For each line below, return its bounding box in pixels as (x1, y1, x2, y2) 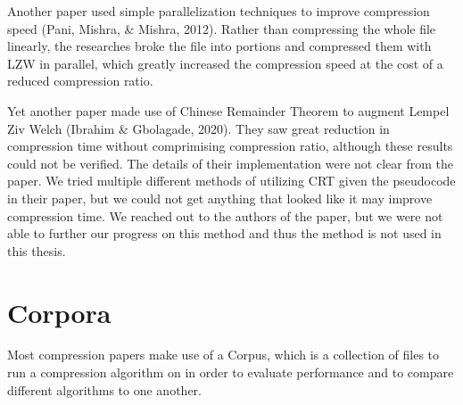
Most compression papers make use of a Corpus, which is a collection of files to (7, 345, 440, 364)
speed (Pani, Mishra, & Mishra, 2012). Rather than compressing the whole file (7, 19, 436, 37)
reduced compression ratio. (7, 71, 153, 90)
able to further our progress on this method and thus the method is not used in (7, 224, 442, 243)
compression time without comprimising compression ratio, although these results (7, 136, 453, 155)
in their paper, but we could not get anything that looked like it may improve (7, 188, 433, 207)
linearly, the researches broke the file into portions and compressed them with (7, 37, 432, 55)
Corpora (7, 293, 112, 330)
